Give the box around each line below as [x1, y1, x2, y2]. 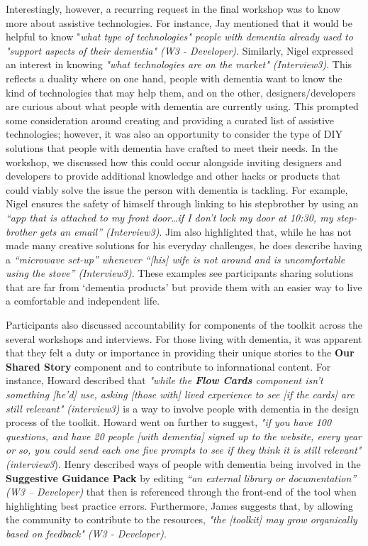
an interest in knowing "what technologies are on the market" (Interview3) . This [6, 57, 352, 72]
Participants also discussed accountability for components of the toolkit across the [6, 317, 362, 332]
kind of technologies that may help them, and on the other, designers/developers [6, 84, 356, 99]
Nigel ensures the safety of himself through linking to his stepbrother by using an [6, 196, 359, 211]
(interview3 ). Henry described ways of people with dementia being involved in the [6, 457, 361, 471]
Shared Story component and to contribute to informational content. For [6, 359, 331, 373]
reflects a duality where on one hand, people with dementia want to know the [6, 70, 342, 85]
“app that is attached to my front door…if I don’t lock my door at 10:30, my [6, 209, 333, 224]
